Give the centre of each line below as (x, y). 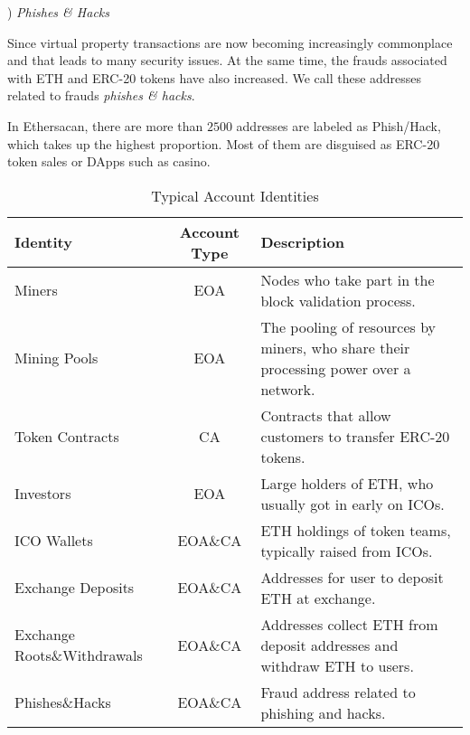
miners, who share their (335, 347)
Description (303, 242)
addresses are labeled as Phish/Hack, (338, 125)
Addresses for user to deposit (352, 577)
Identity (43, 242)
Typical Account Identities (235, 195)
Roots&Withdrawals (79, 655)
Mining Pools (56, 358)
